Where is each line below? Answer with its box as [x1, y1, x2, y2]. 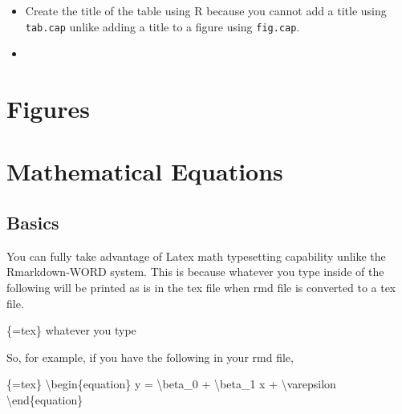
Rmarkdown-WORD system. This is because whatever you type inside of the [6, 263, 384, 280]
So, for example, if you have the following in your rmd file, [6, 348, 294, 365]
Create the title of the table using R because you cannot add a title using [25, 2, 387, 18]
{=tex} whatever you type [6, 322, 136, 339]
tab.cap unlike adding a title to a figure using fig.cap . [25, 18, 300, 34]
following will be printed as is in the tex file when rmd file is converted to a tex [6, 278, 396, 295]
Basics [6, 209, 59, 234]
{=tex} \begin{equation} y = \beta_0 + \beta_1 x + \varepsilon [6, 375, 336, 392]
